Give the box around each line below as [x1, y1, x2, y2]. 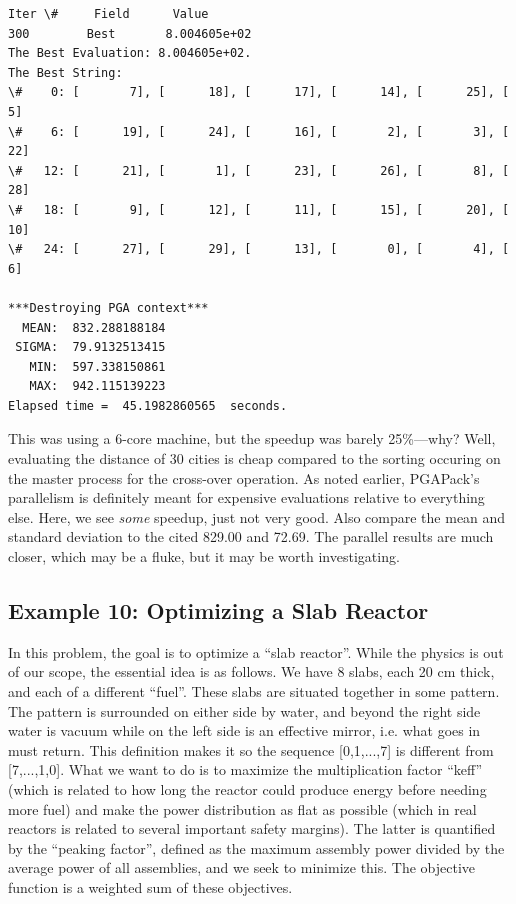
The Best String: [8, 65, 123, 80]
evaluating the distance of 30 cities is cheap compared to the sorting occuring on [8, 448, 501, 469]
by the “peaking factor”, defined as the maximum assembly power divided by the [8, 837, 505, 858]
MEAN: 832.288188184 [22, 320, 166, 335]
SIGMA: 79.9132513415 [15, 340, 166, 355]
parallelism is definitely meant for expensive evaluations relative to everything [8, 487, 485, 508]
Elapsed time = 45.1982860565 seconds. [8, 398, 288, 413]
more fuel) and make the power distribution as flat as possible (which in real [8, 798, 477, 819]
